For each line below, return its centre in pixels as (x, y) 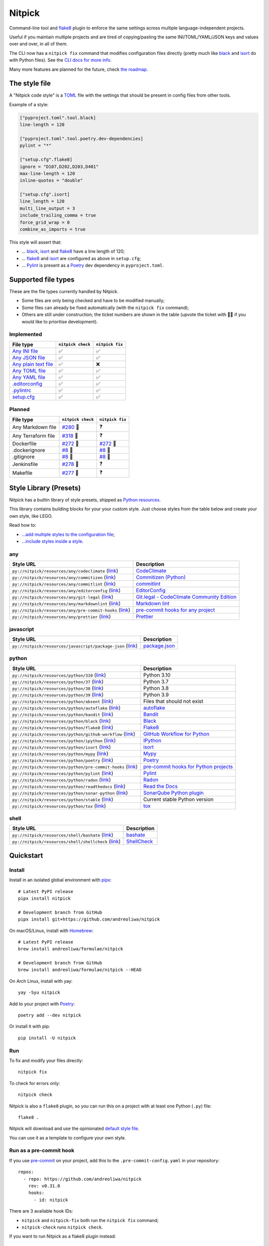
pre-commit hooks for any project (175, 610)
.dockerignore (29, 450)
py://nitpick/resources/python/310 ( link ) (59, 675)
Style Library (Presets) (45, 488)
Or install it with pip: (30, 1026)
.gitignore (23, 457)
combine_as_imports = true (53, 230)
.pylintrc (22, 390)
